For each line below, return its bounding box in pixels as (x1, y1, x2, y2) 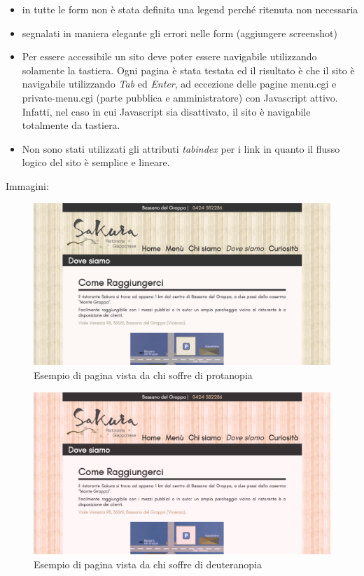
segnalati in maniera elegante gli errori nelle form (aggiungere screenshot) (22, 25, 337, 40)
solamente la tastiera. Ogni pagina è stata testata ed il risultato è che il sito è (22, 62, 355, 77)
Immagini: (6, 178, 49, 193)
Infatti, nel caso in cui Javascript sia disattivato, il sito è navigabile (22, 104, 311, 118)
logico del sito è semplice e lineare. (22, 155, 170, 170)
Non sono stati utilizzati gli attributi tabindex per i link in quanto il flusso (22, 141, 340, 156)
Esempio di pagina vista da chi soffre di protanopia (34, 368, 253, 382)
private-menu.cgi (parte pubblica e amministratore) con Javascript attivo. (22, 90, 338, 104)
